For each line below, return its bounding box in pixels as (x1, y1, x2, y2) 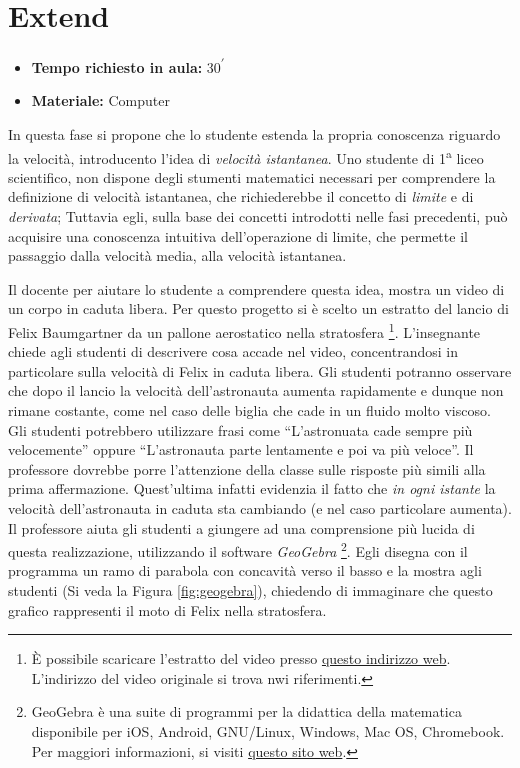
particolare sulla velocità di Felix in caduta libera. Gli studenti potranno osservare (8, 360, 512, 381)
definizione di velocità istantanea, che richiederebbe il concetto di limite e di (8, 186, 474, 207)
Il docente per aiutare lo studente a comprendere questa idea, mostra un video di (8, 278, 505, 299)
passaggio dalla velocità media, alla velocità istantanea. (8, 245, 347, 266)
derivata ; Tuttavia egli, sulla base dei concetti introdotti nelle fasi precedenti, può (8, 206, 508, 226)
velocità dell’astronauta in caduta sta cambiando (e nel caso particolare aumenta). (8, 497, 512, 518)
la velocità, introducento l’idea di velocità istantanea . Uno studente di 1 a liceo (8, 144, 484, 168)
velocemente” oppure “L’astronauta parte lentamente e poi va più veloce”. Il (8, 439, 474, 460)
